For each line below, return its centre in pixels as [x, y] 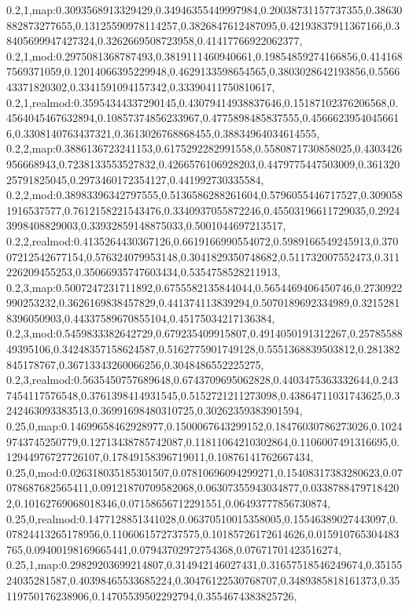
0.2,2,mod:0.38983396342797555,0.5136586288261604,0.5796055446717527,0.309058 [204, 195]
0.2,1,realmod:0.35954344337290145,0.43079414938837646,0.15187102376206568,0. [203, 102]
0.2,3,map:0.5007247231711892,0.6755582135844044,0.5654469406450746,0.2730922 [204, 287]
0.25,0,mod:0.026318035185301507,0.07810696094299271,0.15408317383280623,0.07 [204, 472]
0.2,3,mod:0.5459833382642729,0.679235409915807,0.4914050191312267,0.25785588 [204, 333]
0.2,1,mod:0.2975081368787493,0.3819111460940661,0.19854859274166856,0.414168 [204, 55]
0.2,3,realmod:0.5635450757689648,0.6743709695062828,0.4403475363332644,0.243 [203, 380]
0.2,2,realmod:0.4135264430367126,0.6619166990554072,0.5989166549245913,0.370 [203, 240]
